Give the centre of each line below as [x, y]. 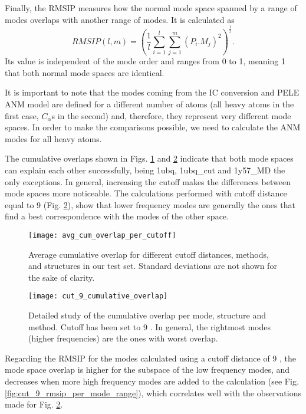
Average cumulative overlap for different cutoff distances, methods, [149, 254]
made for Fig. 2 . [34, 404]
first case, [22, 115]
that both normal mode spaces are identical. [85, 72]
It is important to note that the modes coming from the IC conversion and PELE [152, 92]
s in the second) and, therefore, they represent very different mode [171, 115]
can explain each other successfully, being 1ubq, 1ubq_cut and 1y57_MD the [145, 170]
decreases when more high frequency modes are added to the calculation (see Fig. [152, 381]
